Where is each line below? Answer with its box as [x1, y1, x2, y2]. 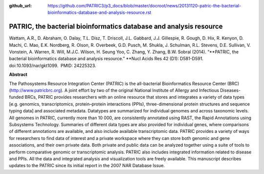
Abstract [9, 71, 28, 78]
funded [9, 94, 24, 100]
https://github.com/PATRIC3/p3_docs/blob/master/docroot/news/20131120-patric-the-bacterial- [47, 3, 242, 8]
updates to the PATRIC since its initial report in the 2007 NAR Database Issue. [9, 163, 165, 169]
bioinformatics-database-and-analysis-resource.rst [47, 10, 152, 16]
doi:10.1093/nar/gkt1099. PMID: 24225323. [9, 63, 96, 68]
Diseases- [220, 87, 241, 93]
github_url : [9, 3, 32, 8]
